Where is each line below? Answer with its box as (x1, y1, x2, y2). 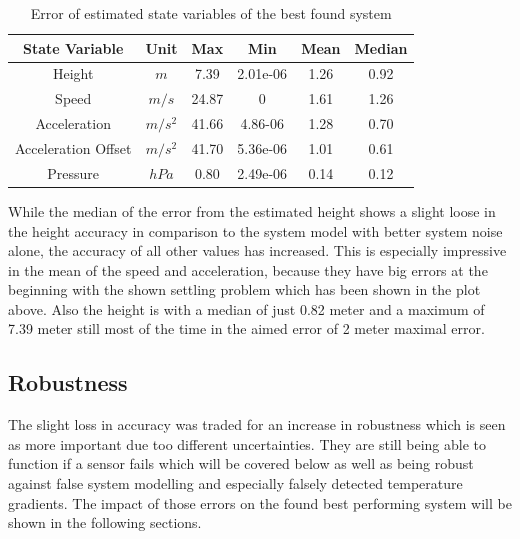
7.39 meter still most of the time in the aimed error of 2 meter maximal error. (8, 318, 485, 339)
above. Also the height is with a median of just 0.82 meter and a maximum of (8, 298, 485, 319)
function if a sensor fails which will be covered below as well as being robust (8, 453, 474, 474)
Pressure (47, 162, 100, 183)
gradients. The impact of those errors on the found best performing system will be (8, 492, 512, 513)
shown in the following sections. (8, 512, 202, 533)
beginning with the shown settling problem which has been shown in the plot (8, 279, 481, 300)
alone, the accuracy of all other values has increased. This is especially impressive (8, 240, 507, 261)
